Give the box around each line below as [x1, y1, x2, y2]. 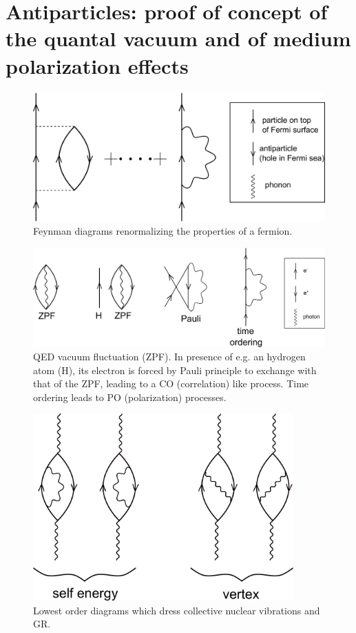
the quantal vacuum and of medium [6, 24, 351, 52]
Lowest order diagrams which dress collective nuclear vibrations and [33, 603, 320, 617]
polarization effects [6, 51, 189, 79]
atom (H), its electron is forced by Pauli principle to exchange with [33, 362, 317, 377]
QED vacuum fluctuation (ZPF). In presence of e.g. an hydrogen [33, 349, 306, 364]
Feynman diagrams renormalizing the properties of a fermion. [33, 224, 293, 238]
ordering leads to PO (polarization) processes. [33, 389, 227, 404]
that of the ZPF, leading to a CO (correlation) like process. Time [33, 376, 309, 391]
